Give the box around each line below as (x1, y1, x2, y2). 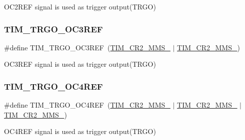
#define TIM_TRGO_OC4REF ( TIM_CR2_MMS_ (4, 100, 170, 110)
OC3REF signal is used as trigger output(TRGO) (4, 59, 156, 69)
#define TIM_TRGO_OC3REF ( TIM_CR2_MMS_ (4, 42, 170, 52)
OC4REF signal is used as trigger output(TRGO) (4, 126, 156, 137)
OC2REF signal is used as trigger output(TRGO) (4, 1, 156, 11)
